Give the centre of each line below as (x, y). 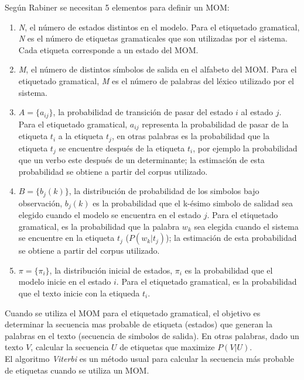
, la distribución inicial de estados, (111, 270)
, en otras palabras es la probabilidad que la (191, 136)
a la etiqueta (81, 136)
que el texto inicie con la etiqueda (79, 293)
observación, (40, 203)
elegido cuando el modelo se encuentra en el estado (110, 215)
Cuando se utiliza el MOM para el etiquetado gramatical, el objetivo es (133, 312)
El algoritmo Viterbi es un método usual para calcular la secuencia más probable (150, 358)
